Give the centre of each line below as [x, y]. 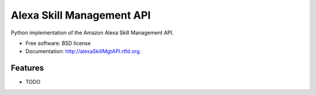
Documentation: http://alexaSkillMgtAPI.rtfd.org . [83, 51]
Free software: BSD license [58, 43]
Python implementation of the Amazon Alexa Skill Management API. [92, 33]
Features [27, 68]
